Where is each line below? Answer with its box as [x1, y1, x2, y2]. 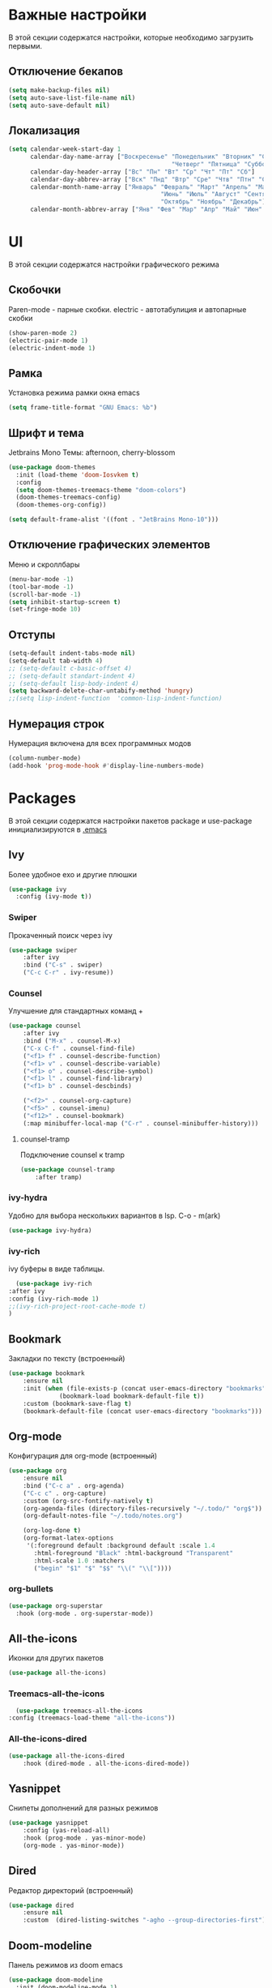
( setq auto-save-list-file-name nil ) [8, 93, 136, 102]
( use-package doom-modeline [8, 1976, 104, 1984]
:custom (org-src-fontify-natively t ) [23, 1497, 154, 1505]
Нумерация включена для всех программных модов [8, 739, 192, 748]
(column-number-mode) [8, 754, 82, 762]
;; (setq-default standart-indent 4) [8, 671, 136, 680]
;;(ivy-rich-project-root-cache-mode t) [8, 1302, 147, 1310]
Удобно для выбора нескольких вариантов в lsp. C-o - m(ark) [8, 1210, 221, 1220]
